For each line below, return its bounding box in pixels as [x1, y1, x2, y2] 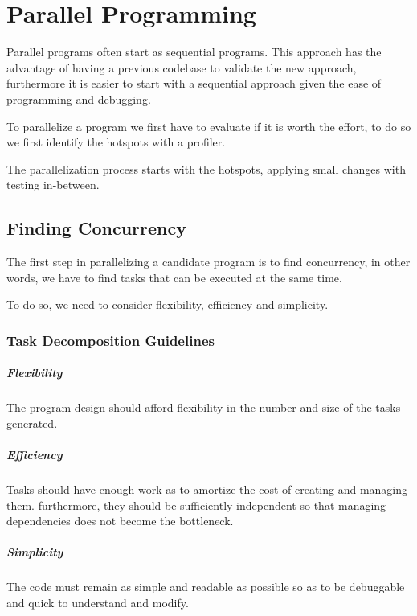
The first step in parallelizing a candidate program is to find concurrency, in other [6, 253, 411, 270]
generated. [6, 414, 58, 431]
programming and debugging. [6, 90, 151, 107]
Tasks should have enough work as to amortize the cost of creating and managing [6, 481, 408, 498]
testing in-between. [6, 176, 100, 193]
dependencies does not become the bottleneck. [6, 512, 234, 529]
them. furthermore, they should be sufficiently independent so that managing [6, 496, 386, 513]
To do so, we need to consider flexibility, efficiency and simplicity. [6, 296, 329, 313]
